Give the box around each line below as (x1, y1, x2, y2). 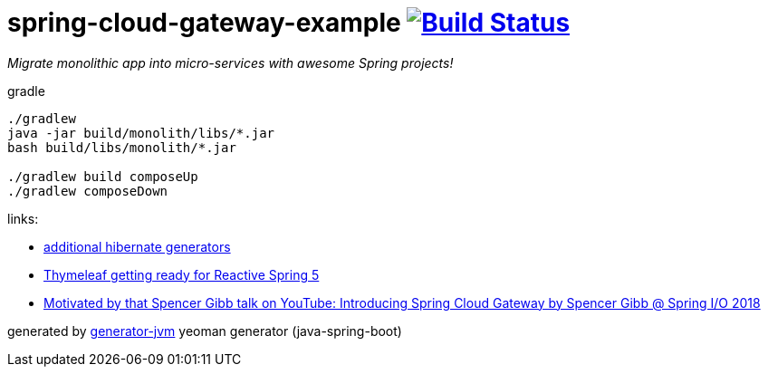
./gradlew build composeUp (7, 168, 198, 184)
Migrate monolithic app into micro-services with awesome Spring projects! (7, 54, 454, 71)
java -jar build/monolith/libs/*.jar (7, 125, 275, 140)
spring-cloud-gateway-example (7, 7, 401, 38)
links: (7, 210, 39, 226)
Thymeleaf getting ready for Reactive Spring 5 (43, 266, 320, 283)
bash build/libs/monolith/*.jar (7, 139, 236, 155)
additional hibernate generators (43, 238, 231, 254)
